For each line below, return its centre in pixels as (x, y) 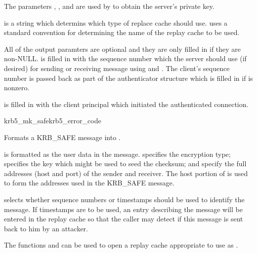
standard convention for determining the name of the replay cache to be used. (122, 32)
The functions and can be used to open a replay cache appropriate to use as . (121, 245)
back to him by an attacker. (46, 228)
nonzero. (17, 88)
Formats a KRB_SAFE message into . (62, 137)
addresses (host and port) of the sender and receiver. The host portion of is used (126, 173)
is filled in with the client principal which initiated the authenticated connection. (126, 104)
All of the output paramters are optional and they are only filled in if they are (123, 49)
